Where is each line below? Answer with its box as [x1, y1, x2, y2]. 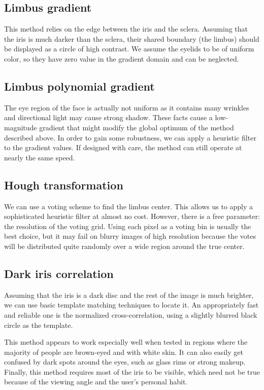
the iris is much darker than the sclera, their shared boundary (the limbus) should [4, 33, 259, 44]
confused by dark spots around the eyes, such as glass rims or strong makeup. [4, 356, 246, 367]
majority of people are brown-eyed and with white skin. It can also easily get [4, 346, 243, 357]
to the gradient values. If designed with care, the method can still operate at [4, 142, 242, 153]
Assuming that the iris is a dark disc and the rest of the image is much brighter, [4, 289, 254, 300]
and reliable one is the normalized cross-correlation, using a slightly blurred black [4, 309, 257, 320]
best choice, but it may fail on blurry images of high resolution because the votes [4, 231, 256, 241]
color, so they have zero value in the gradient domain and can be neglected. [4, 53, 239, 64]
